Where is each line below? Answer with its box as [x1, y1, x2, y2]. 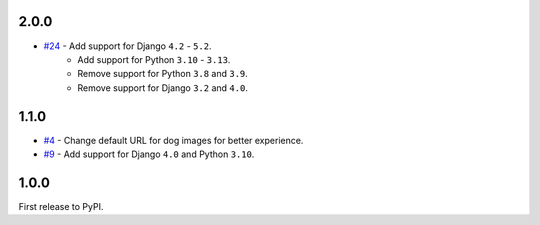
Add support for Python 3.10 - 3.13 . [77, 53, 231, 65]
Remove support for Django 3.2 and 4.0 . [77, 81, 249, 94]
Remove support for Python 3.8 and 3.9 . [77, 68, 249, 80]
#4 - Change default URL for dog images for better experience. [43, 134, 304, 146]
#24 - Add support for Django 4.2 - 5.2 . [43, 40, 212, 52]
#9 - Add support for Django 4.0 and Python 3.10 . [43, 148, 255, 160]
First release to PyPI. [18, 200, 104, 212]
